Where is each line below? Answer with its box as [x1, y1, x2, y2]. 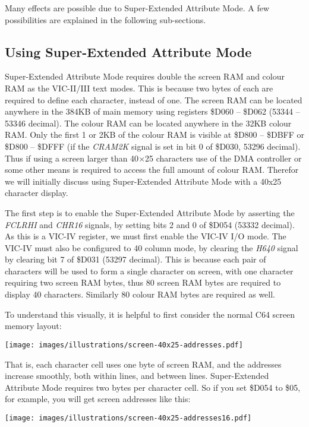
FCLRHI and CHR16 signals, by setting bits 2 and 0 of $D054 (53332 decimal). [5, 218, 295, 230]
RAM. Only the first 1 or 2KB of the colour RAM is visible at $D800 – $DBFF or [5, 128, 304, 141]
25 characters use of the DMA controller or [145, 151, 302, 164]
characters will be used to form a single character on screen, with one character [5, 264, 294, 277]
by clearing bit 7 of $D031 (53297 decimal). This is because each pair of [5, 253, 266, 265]
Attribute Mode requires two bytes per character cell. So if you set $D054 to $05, [5, 381, 301, 393]
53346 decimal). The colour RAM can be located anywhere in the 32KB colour [5, 116, 292, 129]
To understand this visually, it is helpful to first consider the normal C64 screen [5, 308, 295, 320]
